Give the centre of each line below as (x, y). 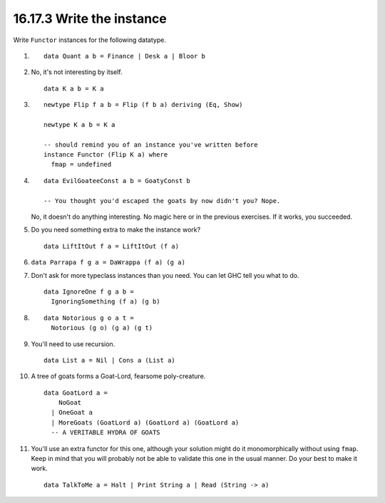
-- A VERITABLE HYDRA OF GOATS (106, 432)
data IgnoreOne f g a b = (89, 291)
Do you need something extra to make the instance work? (116, 230)
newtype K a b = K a (79, 124)
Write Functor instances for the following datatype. (90, 40)
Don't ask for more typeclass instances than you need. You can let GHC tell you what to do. (165, 275)
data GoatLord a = (76, 393)
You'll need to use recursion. (73, 344)
